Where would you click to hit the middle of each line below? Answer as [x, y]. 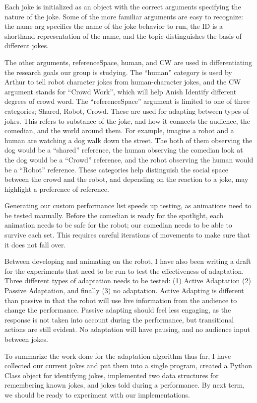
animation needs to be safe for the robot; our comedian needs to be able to [118, 225]
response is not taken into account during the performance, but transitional [119, 319]
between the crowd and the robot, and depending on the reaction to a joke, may [127, 179]
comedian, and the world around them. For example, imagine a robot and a [119, 130]
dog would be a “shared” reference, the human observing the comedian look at [124, 150]
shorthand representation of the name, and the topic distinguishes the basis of [123, 36]
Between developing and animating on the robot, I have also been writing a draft [128, 261]
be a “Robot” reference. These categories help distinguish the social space [117, 169]
